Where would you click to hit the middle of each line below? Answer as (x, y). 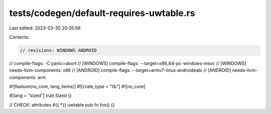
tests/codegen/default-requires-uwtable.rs (102, 13)
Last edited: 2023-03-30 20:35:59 (45, 28)
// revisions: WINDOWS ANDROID (58, 50)
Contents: (19, 37)
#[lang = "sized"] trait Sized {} (41, 95)
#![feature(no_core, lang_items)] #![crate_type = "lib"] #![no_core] (77, 86)
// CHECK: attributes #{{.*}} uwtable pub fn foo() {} (62, 104)
